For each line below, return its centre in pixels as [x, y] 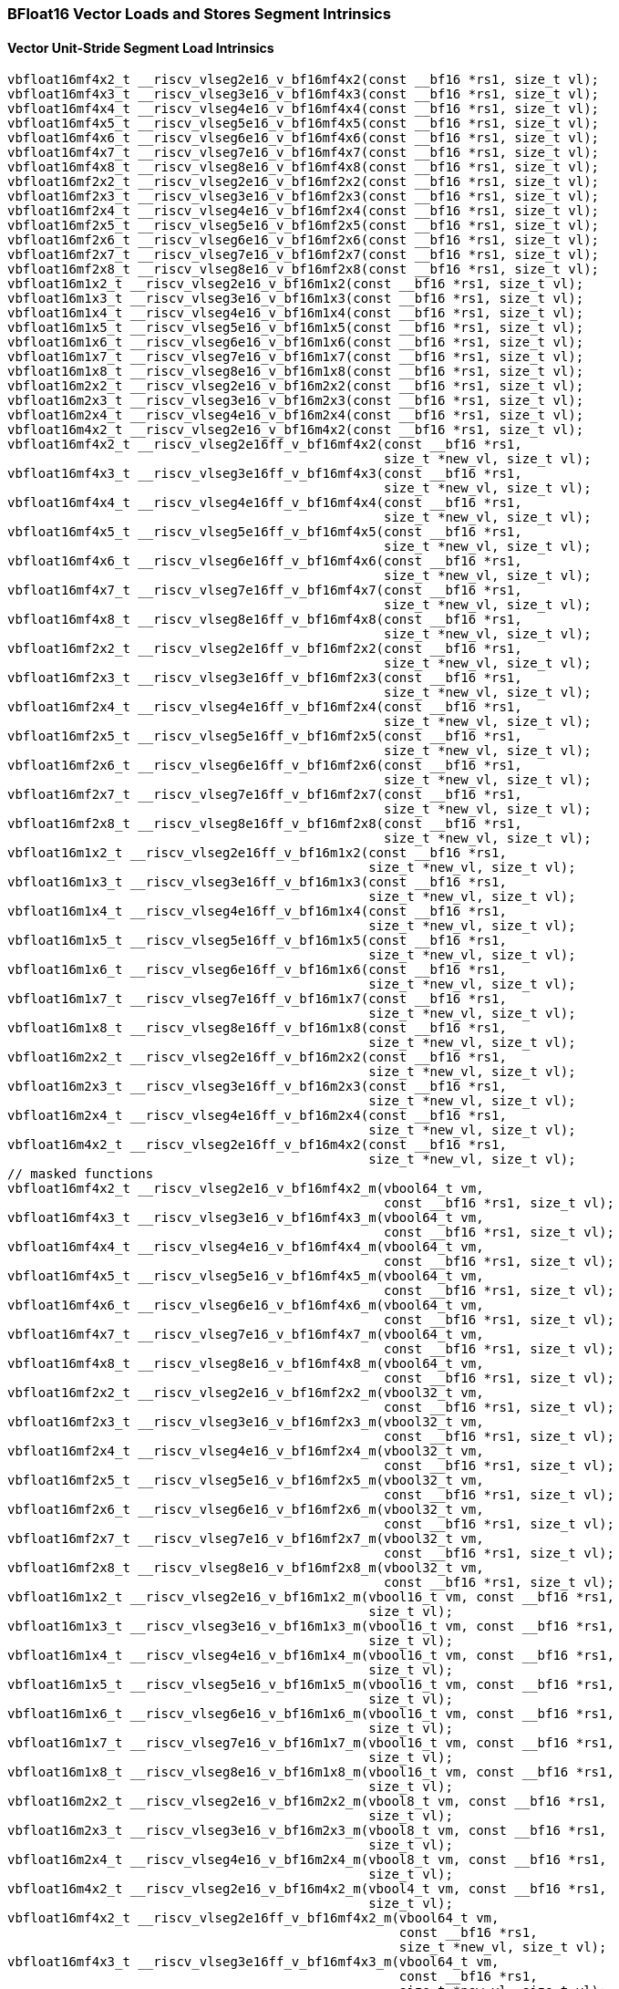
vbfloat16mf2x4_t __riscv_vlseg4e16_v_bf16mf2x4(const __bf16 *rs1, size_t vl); [304, 211]
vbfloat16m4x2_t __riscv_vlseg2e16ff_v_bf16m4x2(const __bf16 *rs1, [257, 1145]
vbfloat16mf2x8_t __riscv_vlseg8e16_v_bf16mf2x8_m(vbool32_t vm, [246, 1568]
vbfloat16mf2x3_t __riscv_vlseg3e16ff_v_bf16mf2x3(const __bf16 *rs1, [265, 678]
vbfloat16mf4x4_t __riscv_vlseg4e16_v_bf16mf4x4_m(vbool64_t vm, [246, 1247]
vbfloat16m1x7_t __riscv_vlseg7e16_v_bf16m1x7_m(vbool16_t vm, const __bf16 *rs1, [311, 1743]
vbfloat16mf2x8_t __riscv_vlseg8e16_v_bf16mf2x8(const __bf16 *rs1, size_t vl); [304, 269]
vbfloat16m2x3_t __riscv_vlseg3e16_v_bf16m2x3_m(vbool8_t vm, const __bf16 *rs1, [307, 1831]
